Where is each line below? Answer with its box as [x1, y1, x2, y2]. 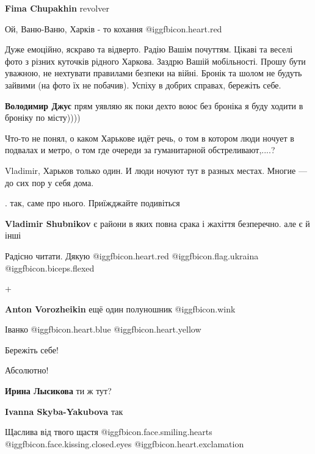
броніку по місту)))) [5, 111, 81, 124]
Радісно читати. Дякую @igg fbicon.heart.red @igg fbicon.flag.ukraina [5, 249, 259, 262]
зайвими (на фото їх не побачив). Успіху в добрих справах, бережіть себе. [5, 78, 281, 91]
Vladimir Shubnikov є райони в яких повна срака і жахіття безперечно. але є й [5, 217, 310, 229]
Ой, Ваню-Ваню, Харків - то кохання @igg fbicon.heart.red [5, 22, 222, 35]
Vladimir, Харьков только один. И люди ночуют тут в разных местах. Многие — [5, 164, 307, 176]
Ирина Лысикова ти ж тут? [5, 384, 112, 397]
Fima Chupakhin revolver [5, 2, 109, 14]
